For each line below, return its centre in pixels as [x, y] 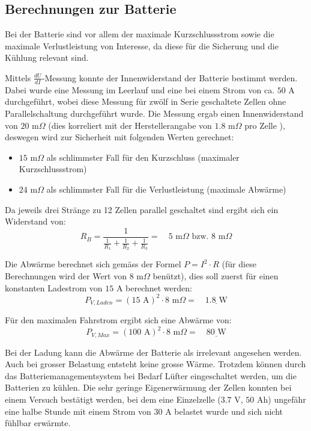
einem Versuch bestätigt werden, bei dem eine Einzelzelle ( [113, 399]
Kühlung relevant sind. [47, 57]
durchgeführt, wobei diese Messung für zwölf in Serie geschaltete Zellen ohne [146, 101]
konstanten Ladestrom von [54, 287]
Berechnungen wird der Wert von [66, 276]
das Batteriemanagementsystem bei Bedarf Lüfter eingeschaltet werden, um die [151, 375]
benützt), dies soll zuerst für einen [216, 276]
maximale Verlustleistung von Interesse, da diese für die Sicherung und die [142, 45]
